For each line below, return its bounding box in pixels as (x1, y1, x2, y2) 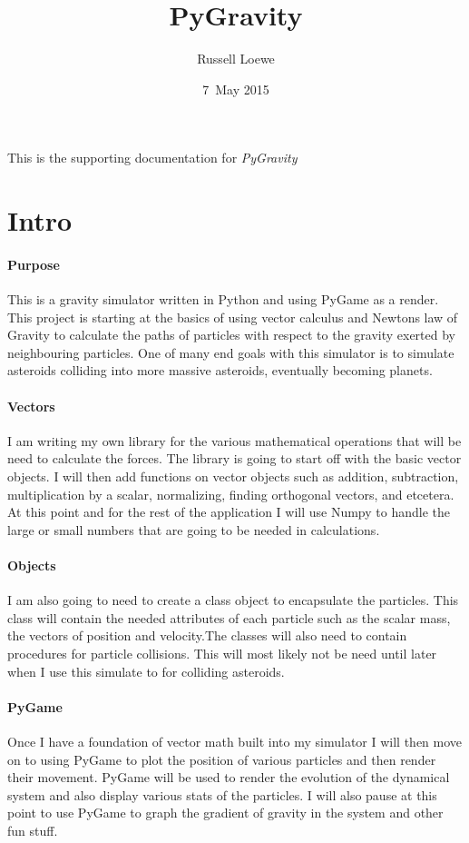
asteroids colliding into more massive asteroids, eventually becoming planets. (7, 361, 433, 380)
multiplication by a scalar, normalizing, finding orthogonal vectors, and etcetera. (7, 484, 454, 503)
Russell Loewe (197, 49, 275, 68)
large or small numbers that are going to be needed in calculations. (7, 520, 380, 539)
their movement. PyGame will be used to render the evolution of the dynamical (7, 768, 450, 787)
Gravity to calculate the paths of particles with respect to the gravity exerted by (7, 325, 456, 344)
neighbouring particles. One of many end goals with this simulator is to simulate (7, 342, 454, 362)
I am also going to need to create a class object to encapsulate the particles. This (7, 590, 459, 610)
